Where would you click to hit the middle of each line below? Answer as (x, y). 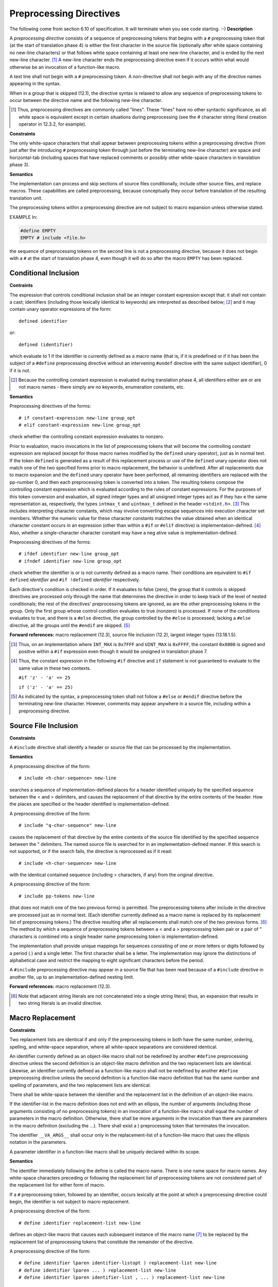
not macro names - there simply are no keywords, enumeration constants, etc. (102, 387)
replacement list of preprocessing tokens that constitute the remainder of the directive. (102, 1242)
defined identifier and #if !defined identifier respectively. (75, 580)
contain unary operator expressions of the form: (60, 309)
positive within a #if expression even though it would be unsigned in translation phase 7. (113, 651)
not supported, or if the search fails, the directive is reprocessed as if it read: (91, 851)
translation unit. (26, 198)
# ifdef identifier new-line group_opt (69, 554)
